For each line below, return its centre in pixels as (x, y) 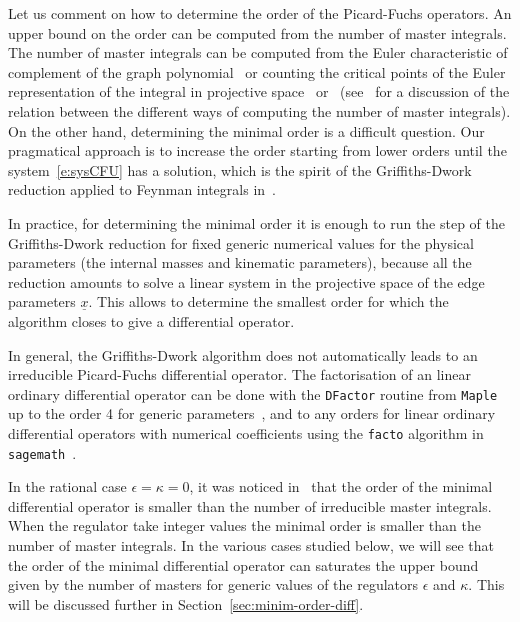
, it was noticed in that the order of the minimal (341, 486)
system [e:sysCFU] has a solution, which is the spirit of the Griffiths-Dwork (240, 169)
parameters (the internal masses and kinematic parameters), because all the (240, 262)
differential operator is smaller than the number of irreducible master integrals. (250, 505)
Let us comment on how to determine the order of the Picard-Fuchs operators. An (260, 13)
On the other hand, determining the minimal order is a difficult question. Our (246, 130)
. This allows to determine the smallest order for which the (268, 301)
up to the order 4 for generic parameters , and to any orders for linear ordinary (252, 413)
